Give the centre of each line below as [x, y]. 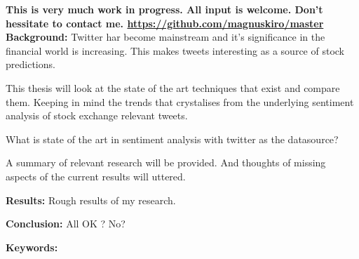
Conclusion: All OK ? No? [66, 224]
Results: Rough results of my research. [91, 200]
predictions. [31, 64]
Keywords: [32, 247]
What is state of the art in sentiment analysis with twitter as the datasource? [172, 139]
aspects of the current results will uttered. [96, 176]
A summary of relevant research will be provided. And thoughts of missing [166, 162]
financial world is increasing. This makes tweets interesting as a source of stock [175, 50]
